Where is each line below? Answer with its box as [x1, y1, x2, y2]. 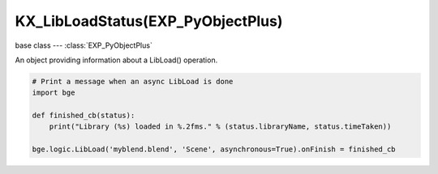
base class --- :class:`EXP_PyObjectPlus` [15, 40, 153, 50]
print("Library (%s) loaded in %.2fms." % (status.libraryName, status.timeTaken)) [49, 122, 392, 131]
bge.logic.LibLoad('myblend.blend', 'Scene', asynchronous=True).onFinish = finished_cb [32, 145, 397, 154]
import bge [32, 88, 75, 97]
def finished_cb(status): [32, 111, 135, 121]
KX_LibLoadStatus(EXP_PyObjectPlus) [15, 12, 283, 30]
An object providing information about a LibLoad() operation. [15, 55, 218, 65]
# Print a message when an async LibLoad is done [32, 77, 234, 86]
